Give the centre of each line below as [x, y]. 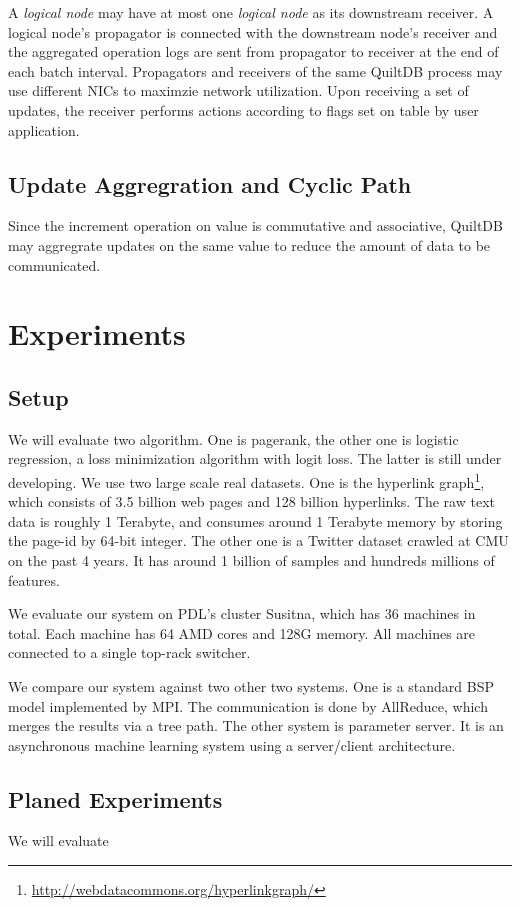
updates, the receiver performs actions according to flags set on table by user [243, 109]
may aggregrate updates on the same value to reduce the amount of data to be [249, 244]
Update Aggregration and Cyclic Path [210, 183]
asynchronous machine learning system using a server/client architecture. [232, 744]
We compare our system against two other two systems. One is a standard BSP [251, 685]
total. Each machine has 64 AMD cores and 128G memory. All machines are [242, 632]
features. [34, 579]
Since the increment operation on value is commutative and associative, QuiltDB [255, 225]
